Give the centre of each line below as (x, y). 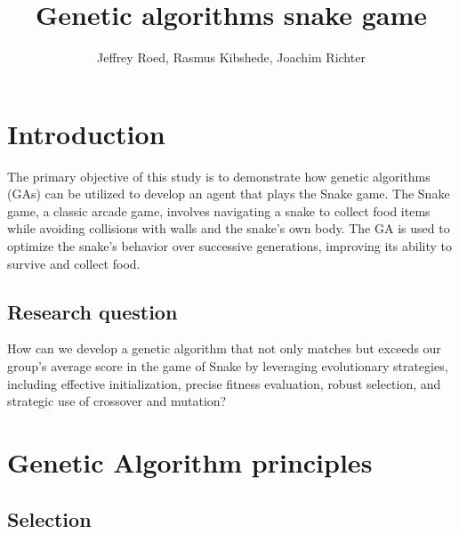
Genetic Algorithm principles (190, 461)
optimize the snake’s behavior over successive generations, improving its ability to (229, 246)
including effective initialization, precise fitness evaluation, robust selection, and (224, 383)
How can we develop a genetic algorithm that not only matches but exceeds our (224, 348)
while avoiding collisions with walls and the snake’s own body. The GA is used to (229, 228)
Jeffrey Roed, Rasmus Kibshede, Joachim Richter (231, 57)
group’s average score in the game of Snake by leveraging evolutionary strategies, (228, 366)
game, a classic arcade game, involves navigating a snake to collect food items (219, 210)
